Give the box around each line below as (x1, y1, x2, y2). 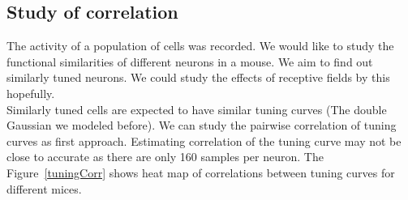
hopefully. (6, 84, 55, 101)
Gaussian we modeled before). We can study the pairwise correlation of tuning (6, 117, 397, 134)
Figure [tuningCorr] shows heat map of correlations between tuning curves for (6, 164, 395, 181)
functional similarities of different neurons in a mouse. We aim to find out (6, 53, 373, 70)
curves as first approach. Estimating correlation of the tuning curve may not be (6, 132, 402, 149)
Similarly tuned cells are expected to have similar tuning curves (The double (6, 100, 387, 117)
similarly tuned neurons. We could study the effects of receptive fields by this (6, 69, 390, 86)
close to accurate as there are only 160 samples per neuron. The (6, 148, 324, 165)
